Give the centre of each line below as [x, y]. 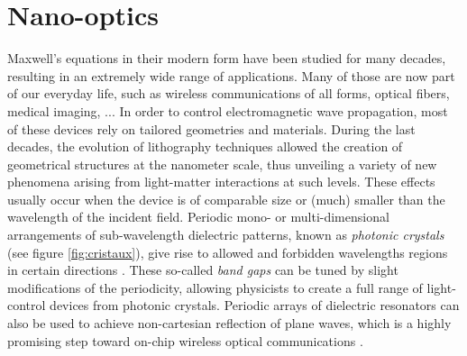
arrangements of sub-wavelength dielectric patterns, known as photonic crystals [226, 235]
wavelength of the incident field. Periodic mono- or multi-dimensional [198, 217]
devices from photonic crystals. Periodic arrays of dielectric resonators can [255, 305]
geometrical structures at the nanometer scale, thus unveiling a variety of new [222, 164]
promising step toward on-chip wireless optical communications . [185, 340]
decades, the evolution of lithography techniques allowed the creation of [205, 146]
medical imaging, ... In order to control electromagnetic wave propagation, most [228, 110]
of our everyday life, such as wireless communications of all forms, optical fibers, [229, 93]
